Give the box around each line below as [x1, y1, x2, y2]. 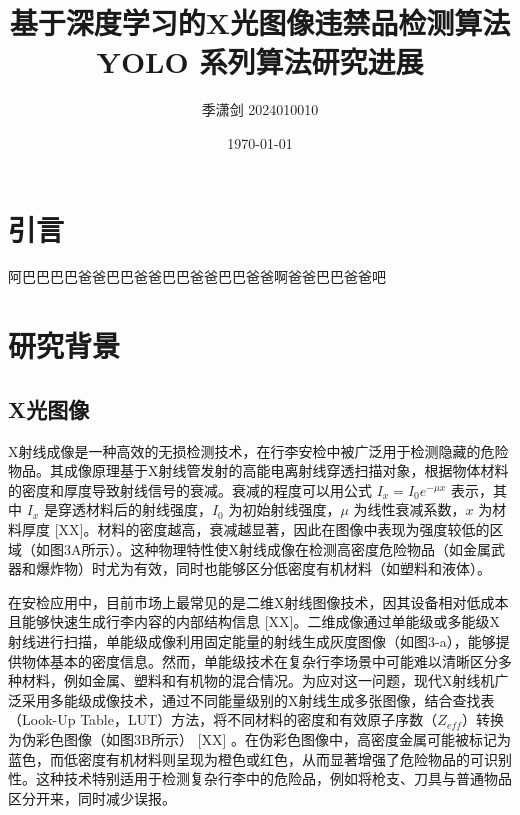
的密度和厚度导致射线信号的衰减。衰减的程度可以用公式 [8, 479, 372, 500]
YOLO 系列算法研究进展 [96, 41, 424, 82]
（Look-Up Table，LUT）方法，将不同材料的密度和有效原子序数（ [8, 709, 438, 730]
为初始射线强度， [228, 499, 341, 520]
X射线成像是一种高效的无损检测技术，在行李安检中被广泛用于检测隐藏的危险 [8, 440, 509, 461]
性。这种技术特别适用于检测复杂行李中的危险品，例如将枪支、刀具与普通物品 [8, 768, 512, 789]
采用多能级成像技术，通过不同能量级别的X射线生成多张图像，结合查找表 [21, 689, 495, 710]
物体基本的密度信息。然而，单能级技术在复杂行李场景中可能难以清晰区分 [21, 650, 498, 671]
